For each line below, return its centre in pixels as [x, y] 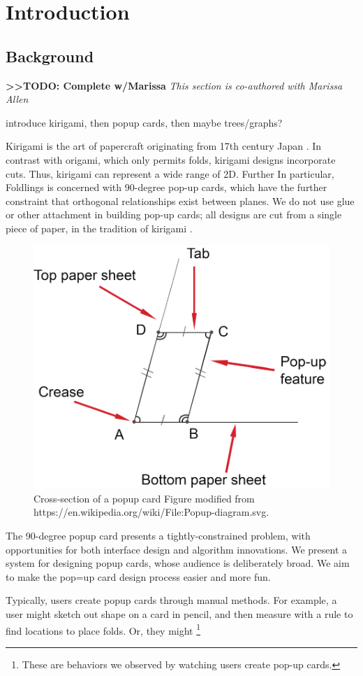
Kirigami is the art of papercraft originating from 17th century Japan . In [164, 146]
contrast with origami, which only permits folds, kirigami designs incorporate [171, 159]
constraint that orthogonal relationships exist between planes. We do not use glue [180, 200]
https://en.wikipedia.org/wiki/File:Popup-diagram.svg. [151, 512]
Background [50, 56]
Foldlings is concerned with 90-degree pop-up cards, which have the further [166, 187]
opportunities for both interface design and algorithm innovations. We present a [177, 549]
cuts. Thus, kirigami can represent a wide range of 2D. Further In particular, [170, 173]
